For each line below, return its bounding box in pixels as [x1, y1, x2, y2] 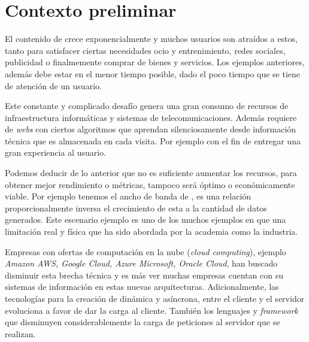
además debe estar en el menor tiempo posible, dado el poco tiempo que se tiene [5, 67, 301, 80]
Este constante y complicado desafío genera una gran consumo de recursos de [5, 99, 289, 112]
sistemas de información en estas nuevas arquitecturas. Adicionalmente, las [5, 280, 279, 293]
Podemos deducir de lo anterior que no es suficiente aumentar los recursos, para [5, 167, 297, 179]
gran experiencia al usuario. [5, 146, 106, 159]
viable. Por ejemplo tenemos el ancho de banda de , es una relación [5, 190, 252, 202]
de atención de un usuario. [5, 79, 102, 92]
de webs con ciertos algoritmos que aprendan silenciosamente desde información [5, 123, 296, 135]
